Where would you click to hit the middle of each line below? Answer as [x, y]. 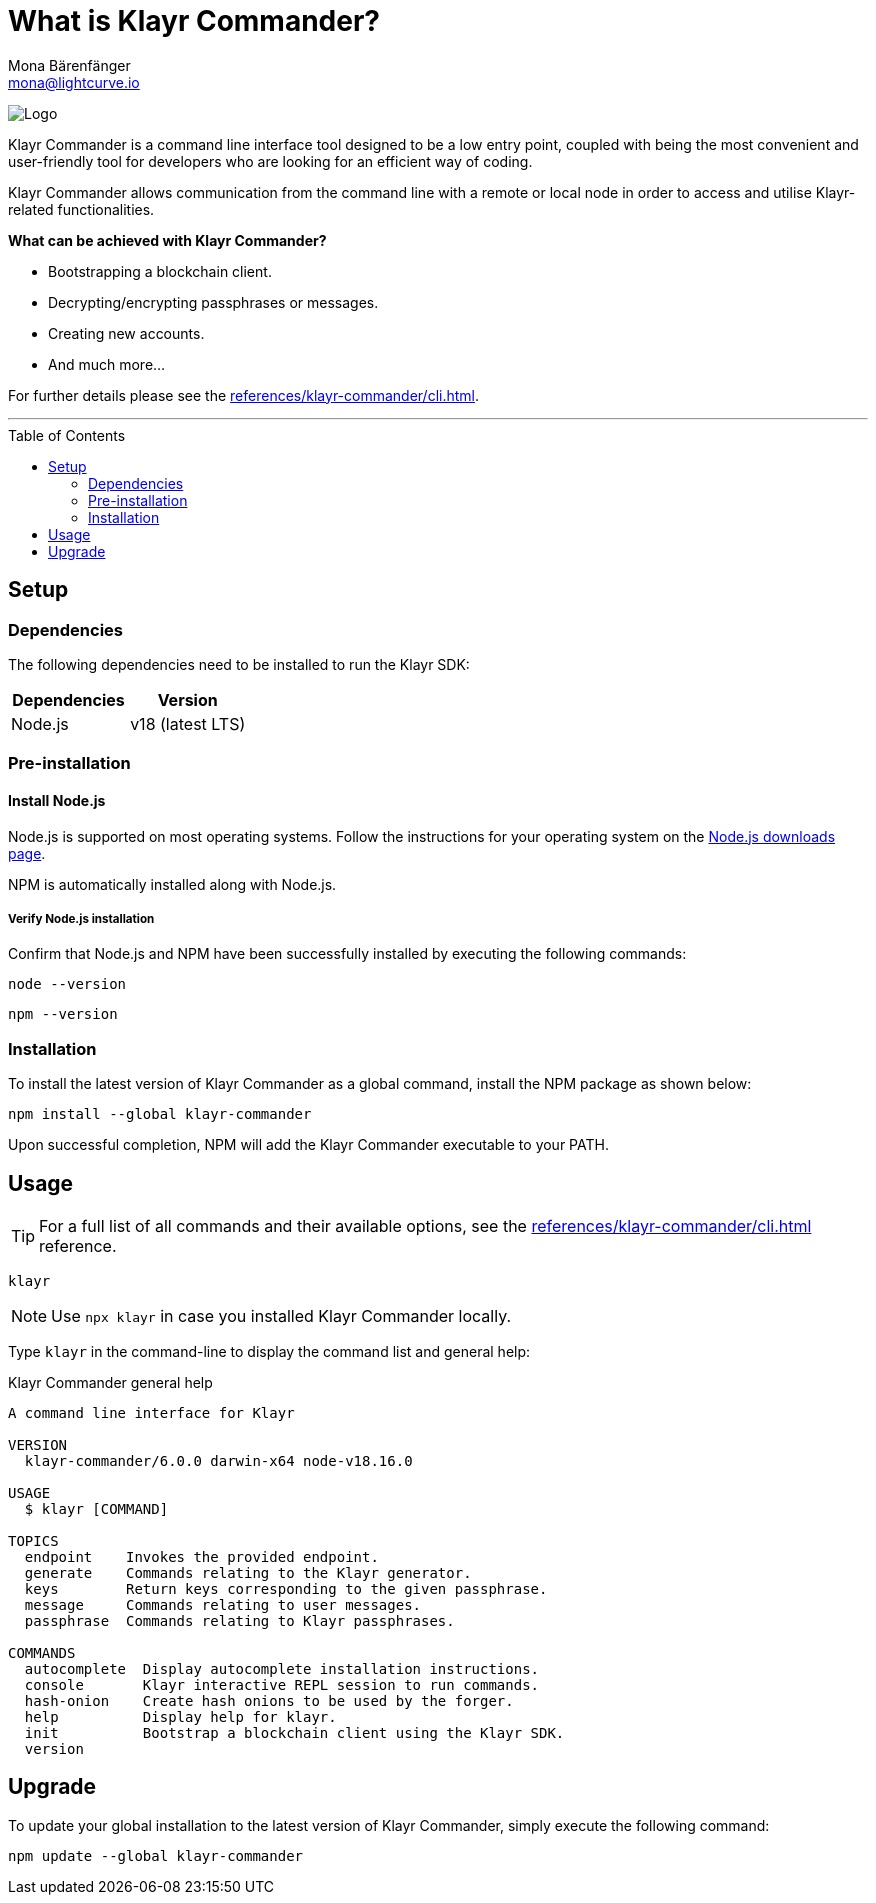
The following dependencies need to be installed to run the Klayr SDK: [239, 664]
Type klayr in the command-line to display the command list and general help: [269, 1351]
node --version [67, 984]
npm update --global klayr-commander [156, 1855]
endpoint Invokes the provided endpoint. [201, 1556]
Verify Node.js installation [81, 918]
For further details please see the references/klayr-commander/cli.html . [244, 395]
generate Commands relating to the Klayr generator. [248, 1572]
